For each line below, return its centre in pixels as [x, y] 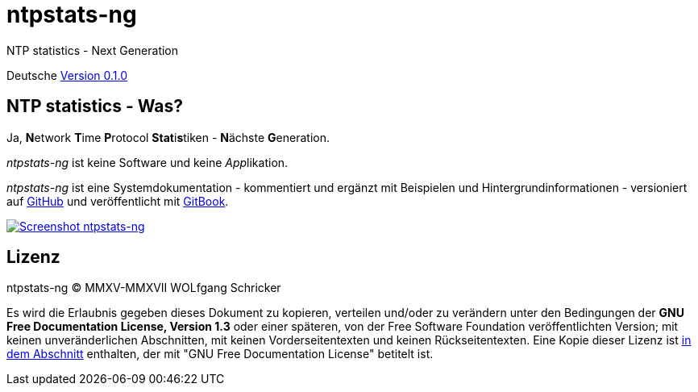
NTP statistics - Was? [95, 106]
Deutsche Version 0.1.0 [67, 75]
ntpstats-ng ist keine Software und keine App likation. [147, 162]
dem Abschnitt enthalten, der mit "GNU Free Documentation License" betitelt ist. [220, 354]
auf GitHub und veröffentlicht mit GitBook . [118, 201]
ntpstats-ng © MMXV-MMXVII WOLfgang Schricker [144, 288]
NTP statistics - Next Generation [93, 50]
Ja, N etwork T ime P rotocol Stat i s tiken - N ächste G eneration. [168, 137]
